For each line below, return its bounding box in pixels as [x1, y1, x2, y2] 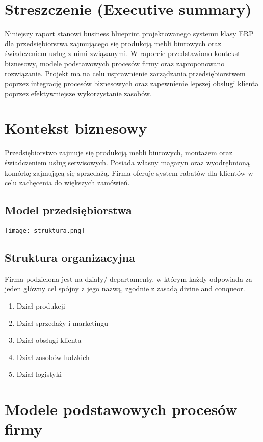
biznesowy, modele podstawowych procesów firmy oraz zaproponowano [5, 58, 225, 68]
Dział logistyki [16, 369, 62, 379]
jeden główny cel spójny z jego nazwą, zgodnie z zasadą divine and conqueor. [5, 283, 245, 294]
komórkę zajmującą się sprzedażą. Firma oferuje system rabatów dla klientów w [5, 167, 253, 178]
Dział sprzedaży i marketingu [16, 317, 109, 328]
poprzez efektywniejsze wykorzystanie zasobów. [5, 88, 152, 98]
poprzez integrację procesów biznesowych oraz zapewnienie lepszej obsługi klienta [5, 78, 259, 89]
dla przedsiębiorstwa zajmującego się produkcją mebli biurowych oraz [5, 38, 221, 48]
